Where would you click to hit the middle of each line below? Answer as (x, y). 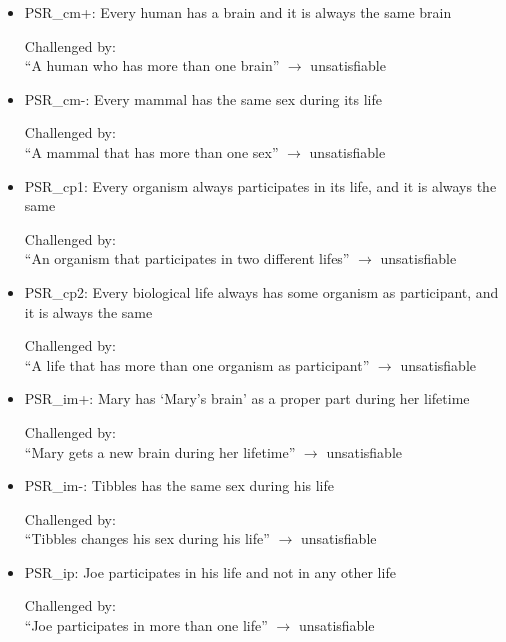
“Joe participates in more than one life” (146, 625)
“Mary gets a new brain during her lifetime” (160, 451)
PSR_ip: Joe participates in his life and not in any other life (210, 571)
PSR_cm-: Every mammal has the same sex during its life (203, 98)
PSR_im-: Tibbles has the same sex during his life (179, 485)
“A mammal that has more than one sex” (151, 151)
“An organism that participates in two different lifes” (187, 258)
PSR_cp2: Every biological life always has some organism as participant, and (261, 291)
